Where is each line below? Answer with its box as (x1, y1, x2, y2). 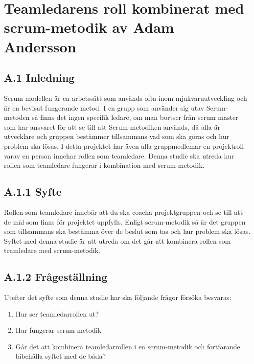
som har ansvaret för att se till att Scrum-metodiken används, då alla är (4, 121, 220, 132)
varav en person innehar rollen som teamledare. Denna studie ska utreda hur (4, 150, 234, 160)
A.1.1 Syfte (4, 184, 62, 199)
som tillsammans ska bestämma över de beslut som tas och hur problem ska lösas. (4, 226, 251, 236)
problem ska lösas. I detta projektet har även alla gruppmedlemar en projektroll (4, 140, 244, 151)
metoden (4, 112, 30, 122)
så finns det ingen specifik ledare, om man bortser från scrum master (32, 112, 238, 122)
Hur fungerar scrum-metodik (15, 325, 102, 335)
